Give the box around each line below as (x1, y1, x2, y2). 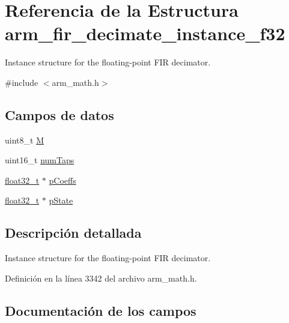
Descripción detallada (5, 223, 142, 242)
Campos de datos (5, 105, 114, 124)
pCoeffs (49, 174, 76, 186)
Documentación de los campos (5, 301, 196, 319)
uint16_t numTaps (5, 154, 75, 166)
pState (49, 194, 73, 207)
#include (5, 76, 38, 88)
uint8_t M (5, 133, 44, 146)
